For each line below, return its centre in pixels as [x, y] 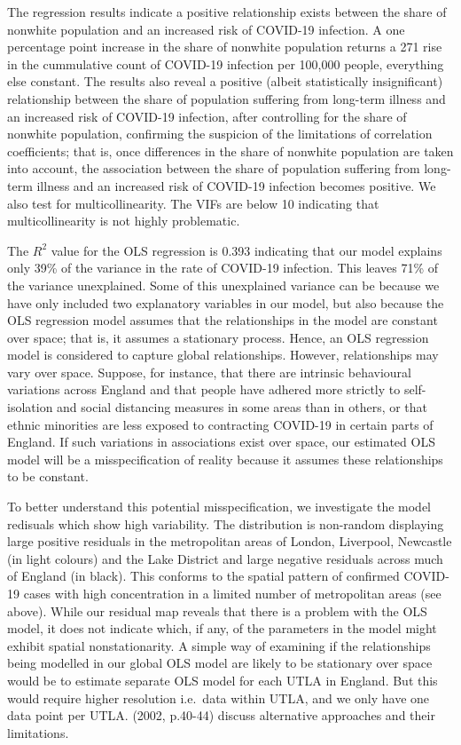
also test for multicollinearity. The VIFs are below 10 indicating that [193, 203]
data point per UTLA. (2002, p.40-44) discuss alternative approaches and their [221, 715]
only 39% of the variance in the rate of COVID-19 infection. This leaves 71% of [223, 268]
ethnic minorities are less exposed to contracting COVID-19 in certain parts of [220, 424]
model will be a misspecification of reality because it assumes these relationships [225, 459]
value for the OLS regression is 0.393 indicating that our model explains [246, 250]
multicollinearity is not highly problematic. [124, 221]
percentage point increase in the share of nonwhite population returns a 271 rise [225, 47]
